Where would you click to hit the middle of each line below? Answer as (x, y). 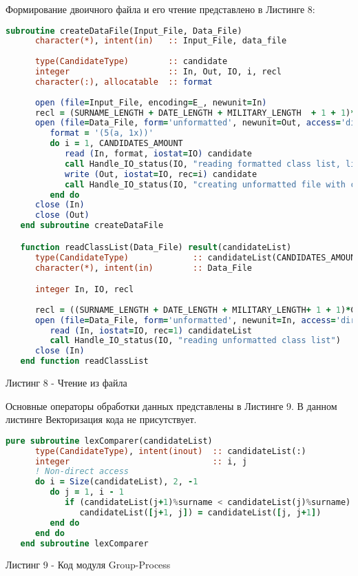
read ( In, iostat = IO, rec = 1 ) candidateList (151, 330)
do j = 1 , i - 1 (87, 492)
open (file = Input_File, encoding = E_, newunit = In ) (151, 102)
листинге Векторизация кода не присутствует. (101, 419)
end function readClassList (84, 361)
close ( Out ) (62, 215)
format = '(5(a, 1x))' (102, 133)
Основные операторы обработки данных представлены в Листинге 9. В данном (171, 405)
